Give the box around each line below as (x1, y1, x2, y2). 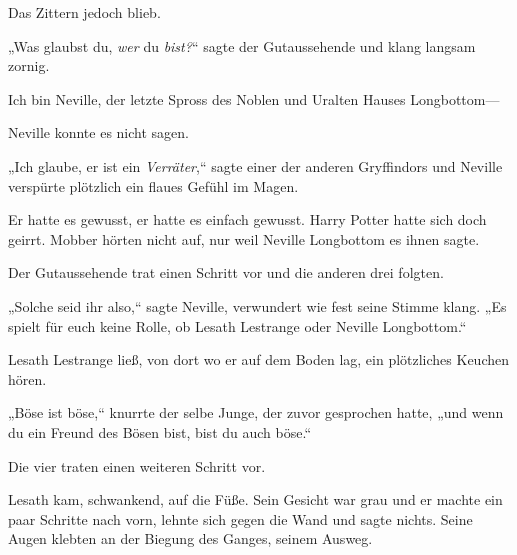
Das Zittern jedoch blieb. (8, 2, 161, 22)
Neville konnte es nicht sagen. (8, 122, 189, 143)
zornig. (8, 55, 50, 76)
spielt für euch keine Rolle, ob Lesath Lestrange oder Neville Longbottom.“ (8, 315, 467, 336)
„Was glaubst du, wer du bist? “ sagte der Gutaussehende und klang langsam (8, 35, 476, 56)
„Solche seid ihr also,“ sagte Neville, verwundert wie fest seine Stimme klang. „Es (8, 295, 507, 316)
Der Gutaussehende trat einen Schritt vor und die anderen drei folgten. (8, 262, 444, 283)
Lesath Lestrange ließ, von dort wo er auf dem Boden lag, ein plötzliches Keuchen (8, 349, 510, 370)
